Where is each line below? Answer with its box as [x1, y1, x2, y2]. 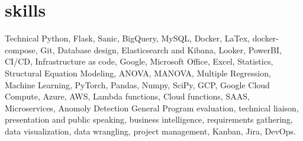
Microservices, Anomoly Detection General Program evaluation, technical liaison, [5, 101, 299, 114]
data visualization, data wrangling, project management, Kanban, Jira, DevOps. [5, 124, 296, 137]
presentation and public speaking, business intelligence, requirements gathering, [5, 113, 293, 126]
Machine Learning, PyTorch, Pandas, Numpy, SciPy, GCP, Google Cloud [5, 78, 270, 91]
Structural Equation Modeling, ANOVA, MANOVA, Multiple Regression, [5, 66, 271, 79]
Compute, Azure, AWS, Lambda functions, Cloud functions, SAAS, [5, 90, 250, 102]
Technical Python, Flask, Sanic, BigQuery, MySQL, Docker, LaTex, [5, 32, 250, 44]
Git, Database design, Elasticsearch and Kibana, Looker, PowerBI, [40, 43, 282, 56]
